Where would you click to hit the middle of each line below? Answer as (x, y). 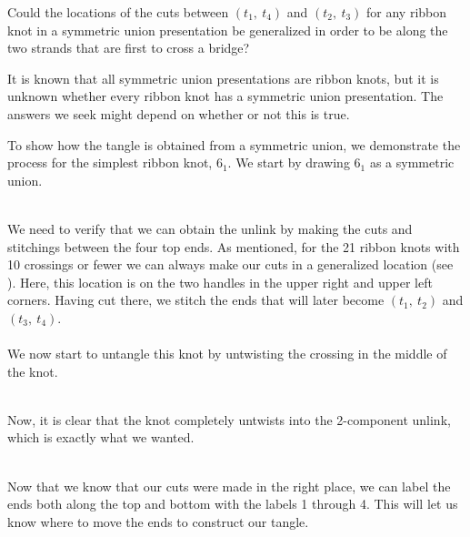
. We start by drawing (289, 162)
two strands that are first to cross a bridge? (129, 48)
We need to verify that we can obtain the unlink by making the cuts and (210, 228)
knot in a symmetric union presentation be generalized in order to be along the (228, 30)
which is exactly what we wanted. (101, 437)
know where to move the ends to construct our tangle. (158, 521)
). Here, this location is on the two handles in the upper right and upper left (220, 282)
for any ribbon (407, 12)
